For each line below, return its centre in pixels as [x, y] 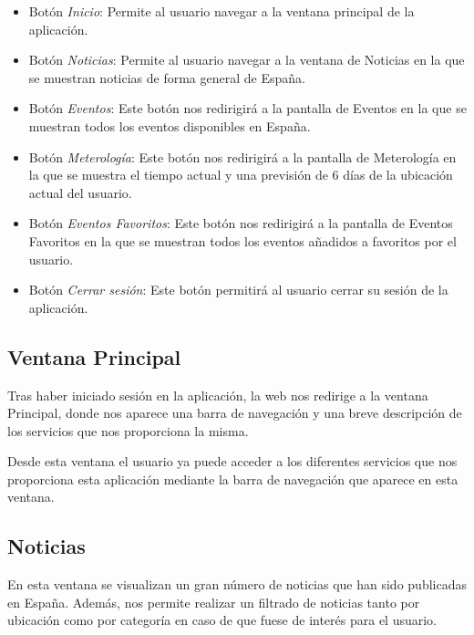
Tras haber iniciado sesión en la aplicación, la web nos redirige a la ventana [218, 395]
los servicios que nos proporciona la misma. [128, 430]
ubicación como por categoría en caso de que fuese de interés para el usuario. [222, 620]
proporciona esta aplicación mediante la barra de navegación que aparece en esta [233, 479]
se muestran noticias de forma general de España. [167, 77]
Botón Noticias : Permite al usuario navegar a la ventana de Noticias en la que [247, 60]
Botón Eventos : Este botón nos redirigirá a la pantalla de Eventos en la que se [247, 108]
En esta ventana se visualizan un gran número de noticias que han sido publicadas [237, 584]
